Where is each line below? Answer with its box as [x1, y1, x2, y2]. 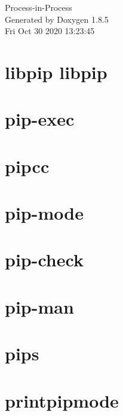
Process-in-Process [5, 1, 72, 13]
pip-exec [5, 107, 75, 131]
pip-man [5, 294, 74, 318]
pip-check [5, 247, 84, 272]
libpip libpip [5, 59, 107, 84]
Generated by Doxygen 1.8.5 [5, 13, 109, 25]
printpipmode [5, 388, 119, 412]
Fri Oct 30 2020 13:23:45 [5, 25, 95, 37]
